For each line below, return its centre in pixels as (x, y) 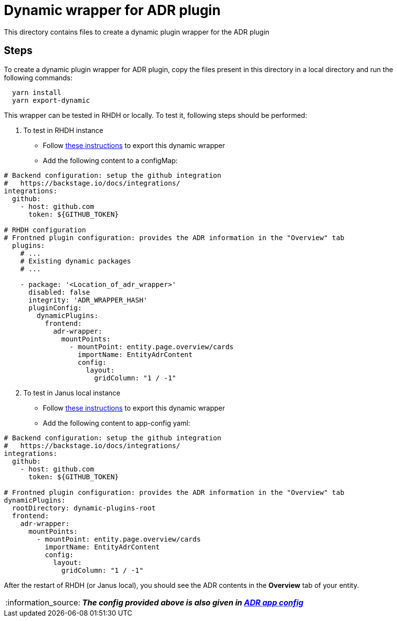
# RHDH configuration (45, 230)
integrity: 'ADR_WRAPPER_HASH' (88, 300)
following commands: (38, 77)
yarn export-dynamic (51, 100)
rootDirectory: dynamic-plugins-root (84, 508)
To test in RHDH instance (63, 130)
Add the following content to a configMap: (110, 160)
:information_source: (43, 602)
